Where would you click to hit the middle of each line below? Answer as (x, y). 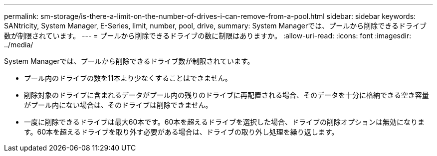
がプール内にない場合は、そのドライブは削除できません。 (118, 105)
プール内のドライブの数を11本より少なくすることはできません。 (128, 78)
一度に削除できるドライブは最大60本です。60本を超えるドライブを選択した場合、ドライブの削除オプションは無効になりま (224, 122)
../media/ (19, 45)
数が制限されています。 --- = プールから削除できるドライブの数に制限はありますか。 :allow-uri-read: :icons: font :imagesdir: (208, 36)
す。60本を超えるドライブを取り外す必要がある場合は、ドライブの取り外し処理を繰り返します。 (181, 132)
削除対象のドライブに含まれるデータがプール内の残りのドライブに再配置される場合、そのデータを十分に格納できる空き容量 (226, 95)
